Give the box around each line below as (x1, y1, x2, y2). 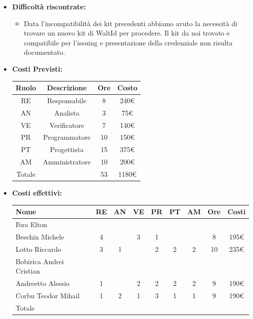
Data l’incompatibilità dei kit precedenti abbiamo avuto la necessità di (24, 18, 238, 28)
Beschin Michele (15, 231, 65, 241)
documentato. (24, 47, 65, 57)
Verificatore (49, 120, 84, 130)
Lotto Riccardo (15, 243, 62, 254)
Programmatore (43, 132, 91, 142)
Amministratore (42, 157, 91, 167)
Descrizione (47, 82, 87, 93)
